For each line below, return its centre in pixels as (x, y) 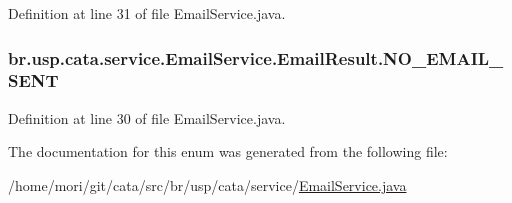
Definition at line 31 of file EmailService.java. (147, 13)
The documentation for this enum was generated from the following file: (228, 151)
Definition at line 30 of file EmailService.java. (147, 117)
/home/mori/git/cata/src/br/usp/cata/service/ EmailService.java (207, 184)
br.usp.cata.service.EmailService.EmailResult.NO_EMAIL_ (256, 57)
